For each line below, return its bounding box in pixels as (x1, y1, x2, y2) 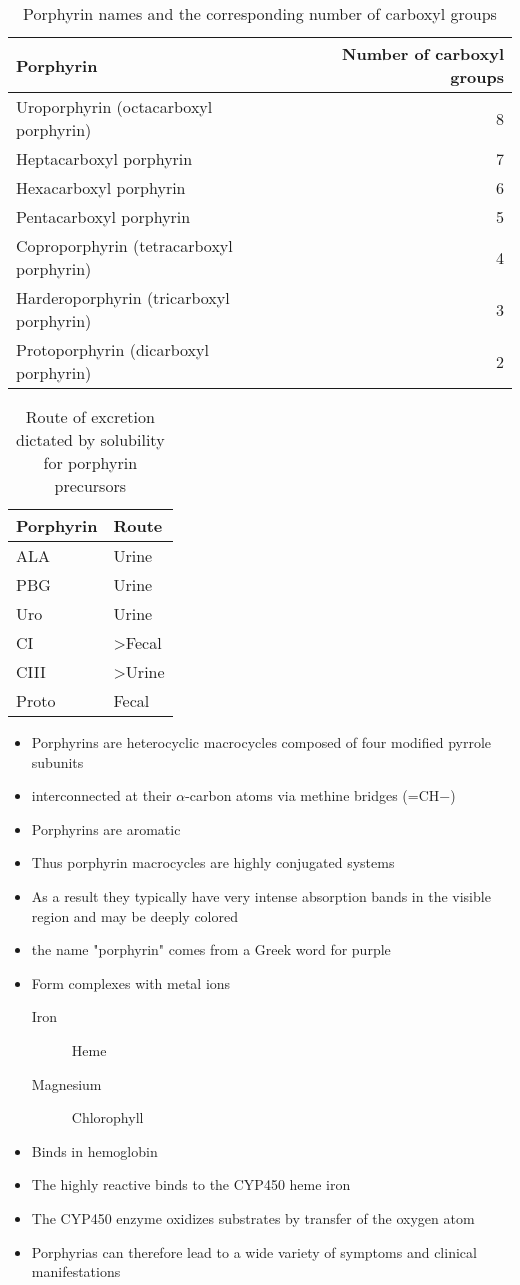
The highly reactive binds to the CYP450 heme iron (31, 1174, 351, 1195)
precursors (54, 474, 127, 497)
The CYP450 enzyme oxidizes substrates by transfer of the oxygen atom (31, 1207, 475, 1228)
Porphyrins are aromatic (31, 818, 181, 839)
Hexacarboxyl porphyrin (16, 176, 186, 199)
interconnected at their (31, 785, 172, 806)
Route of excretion (25, 405, 155, 428)
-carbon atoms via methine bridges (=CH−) (185, 785, 456, 806)
